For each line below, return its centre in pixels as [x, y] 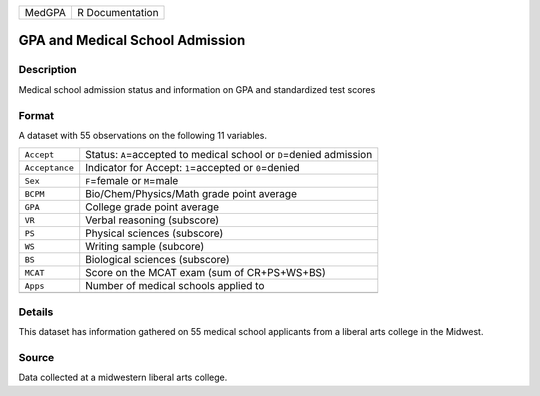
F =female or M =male [132, 181]
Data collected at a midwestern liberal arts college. [123, 377]
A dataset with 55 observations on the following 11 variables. [142, 135]
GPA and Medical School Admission [132, 40]
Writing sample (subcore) [145, 247]
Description [47, 70]
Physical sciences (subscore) [154, 233]
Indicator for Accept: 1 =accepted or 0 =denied [192, 168]
